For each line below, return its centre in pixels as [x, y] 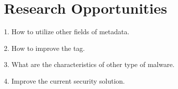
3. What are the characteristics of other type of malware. [89, 64]
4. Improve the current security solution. [65, 80]
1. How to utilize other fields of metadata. [67, 32]
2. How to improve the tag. [44, 48]
